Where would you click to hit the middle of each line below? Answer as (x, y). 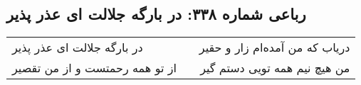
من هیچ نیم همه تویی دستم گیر (275, 68)
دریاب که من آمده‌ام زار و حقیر (274, 47)
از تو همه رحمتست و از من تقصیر (94, 68)
